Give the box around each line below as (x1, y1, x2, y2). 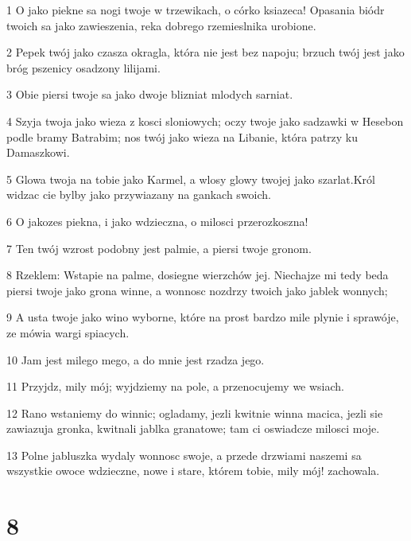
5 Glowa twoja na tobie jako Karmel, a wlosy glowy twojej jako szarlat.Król (6, 170, 375, 187)
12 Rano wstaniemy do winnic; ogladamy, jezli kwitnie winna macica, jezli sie (6, 404, 383, 421)
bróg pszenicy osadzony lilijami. (6, 59, 161, 76)
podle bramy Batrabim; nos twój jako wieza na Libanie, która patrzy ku (6, 128, 359, 145)
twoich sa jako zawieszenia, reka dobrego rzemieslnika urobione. (6, 17, 316, 33)
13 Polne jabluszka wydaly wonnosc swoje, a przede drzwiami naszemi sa (6, 446, 362, 463)
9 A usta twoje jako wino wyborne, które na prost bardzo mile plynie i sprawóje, (6, 309, 399, 325)
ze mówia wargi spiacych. (6, 324, 130, 341)
